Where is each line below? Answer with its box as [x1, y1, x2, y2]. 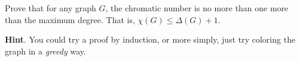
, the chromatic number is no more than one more [105, 2, 289, 14]
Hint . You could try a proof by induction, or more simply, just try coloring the [5, 33, 296, 46]
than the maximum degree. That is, [5, 13, 135, 25]
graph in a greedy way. [5, 44, 86, 57]
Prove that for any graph [5, 2, 96, 14]
